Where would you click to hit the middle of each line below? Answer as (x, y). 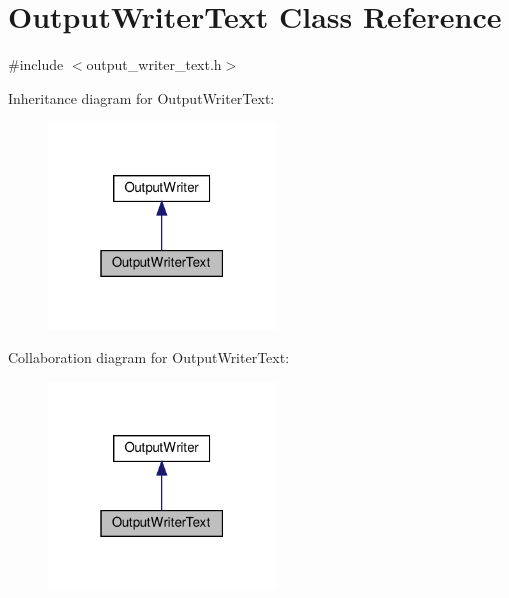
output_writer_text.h (154, 64)
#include (36, 64)
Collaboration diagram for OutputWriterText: (149, 357)
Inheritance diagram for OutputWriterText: (141, 97)
